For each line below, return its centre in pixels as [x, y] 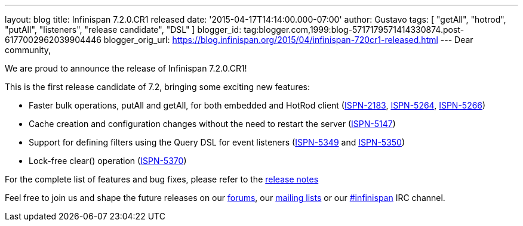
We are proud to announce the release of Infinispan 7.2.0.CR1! [126, 68]
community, [28, 50]
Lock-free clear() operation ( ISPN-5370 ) [108, 161]
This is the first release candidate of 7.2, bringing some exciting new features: [158, 87]
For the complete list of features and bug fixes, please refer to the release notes [162, 179]
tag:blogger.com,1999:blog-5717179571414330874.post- [354, 30]
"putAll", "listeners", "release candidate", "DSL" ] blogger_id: [123, 30]
